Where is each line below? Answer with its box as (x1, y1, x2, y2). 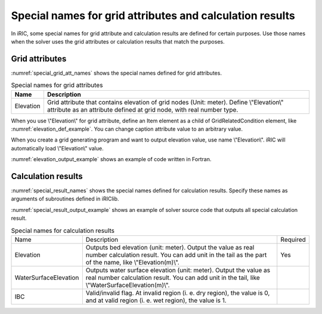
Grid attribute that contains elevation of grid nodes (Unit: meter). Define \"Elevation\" (47, 98, 284, 106)
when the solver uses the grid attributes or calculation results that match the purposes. (11, 38, 225, 45)
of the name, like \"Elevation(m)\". (85, 258, 180, 267)
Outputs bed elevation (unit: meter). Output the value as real (85, 244, 255, 252)
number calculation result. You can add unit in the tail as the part (85, 251, 267, 259)
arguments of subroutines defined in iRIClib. (11, 195, 119, 202)
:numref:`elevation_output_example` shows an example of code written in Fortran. (11, 156, 212, 163)
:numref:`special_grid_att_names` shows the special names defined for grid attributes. (11, 69, 222, 76)
